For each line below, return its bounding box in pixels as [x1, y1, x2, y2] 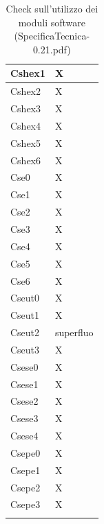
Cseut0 [10, 290, 40, 305]
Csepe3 [10, 497, 41, 512]
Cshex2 [10, 84, 41, 98]
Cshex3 [10, 101, 41, 116]
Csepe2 [10, 480, 41, 494]
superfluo [54, 325, 94, 340]
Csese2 [10, 394, 39, 408]
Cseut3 [10, 342, 40, 356]
